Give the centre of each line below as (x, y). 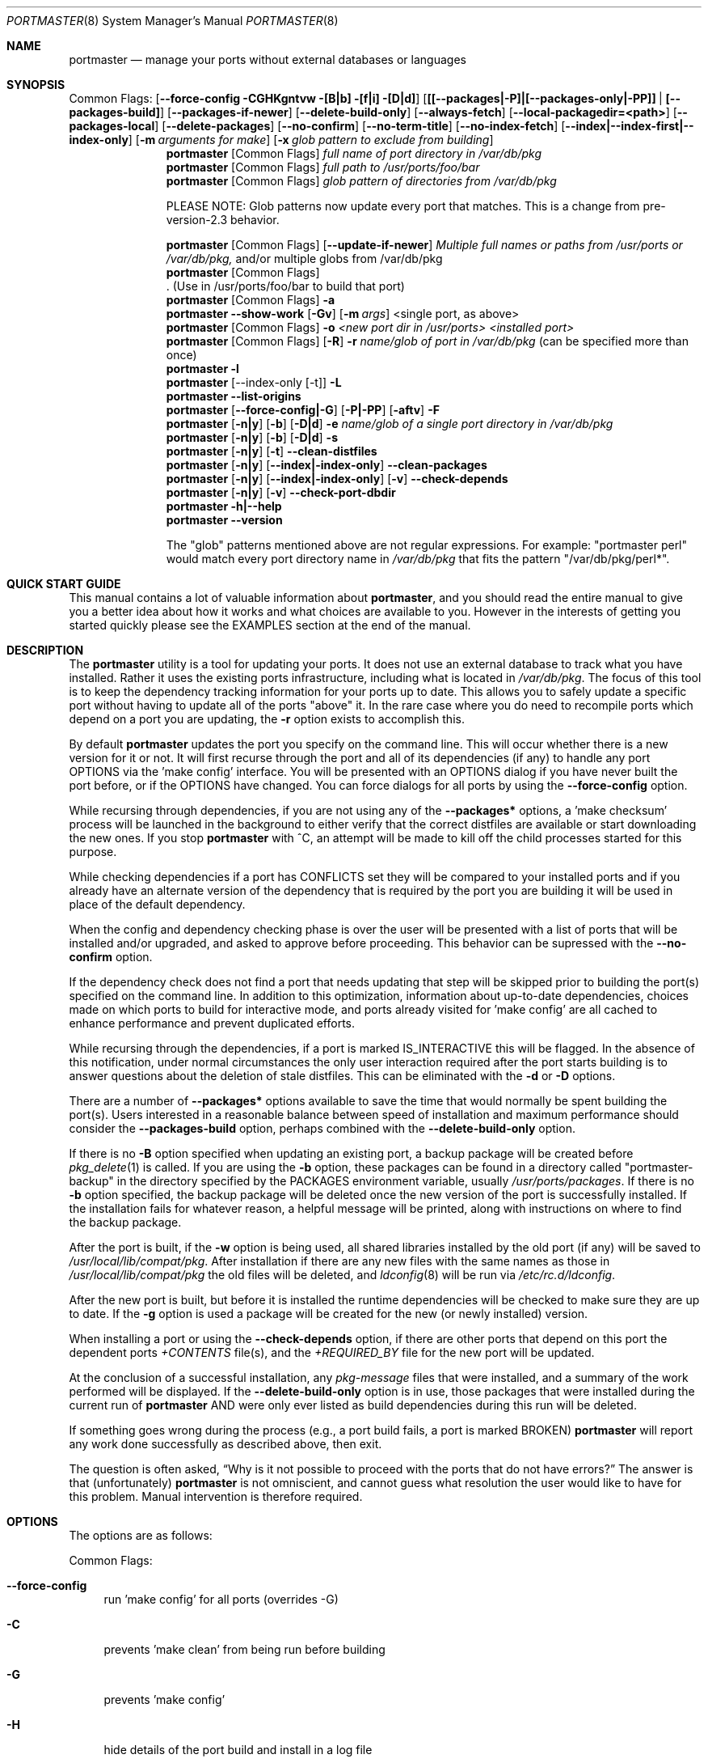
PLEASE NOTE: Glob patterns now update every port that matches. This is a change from (403, 206)
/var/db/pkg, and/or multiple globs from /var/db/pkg (304, 259)
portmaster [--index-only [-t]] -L (254, 382)
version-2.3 (197, 220)
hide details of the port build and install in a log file (238, 1750)
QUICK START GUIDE (64, 584)
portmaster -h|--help (224, 506)
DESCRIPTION (45, 650)
